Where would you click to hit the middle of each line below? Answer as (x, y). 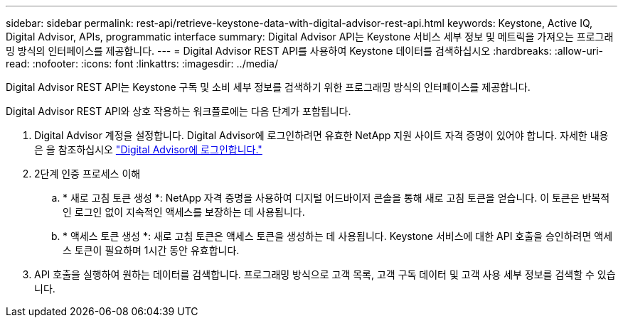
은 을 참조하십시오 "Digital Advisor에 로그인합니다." (148, 149)
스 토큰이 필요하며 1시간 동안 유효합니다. (151, 250)
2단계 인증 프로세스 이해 (87, 174)
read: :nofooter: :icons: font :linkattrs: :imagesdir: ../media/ (142, 64)
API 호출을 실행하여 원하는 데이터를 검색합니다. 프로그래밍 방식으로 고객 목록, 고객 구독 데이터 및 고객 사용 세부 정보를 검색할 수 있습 (325, 274)
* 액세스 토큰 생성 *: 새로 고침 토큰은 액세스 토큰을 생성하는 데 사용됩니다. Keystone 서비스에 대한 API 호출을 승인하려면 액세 (338, 236)
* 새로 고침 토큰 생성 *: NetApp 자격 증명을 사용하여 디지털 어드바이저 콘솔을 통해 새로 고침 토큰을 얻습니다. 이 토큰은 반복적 (336, 198)
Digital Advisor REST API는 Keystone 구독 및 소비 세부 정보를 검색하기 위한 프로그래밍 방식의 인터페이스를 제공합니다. (268, 87)
